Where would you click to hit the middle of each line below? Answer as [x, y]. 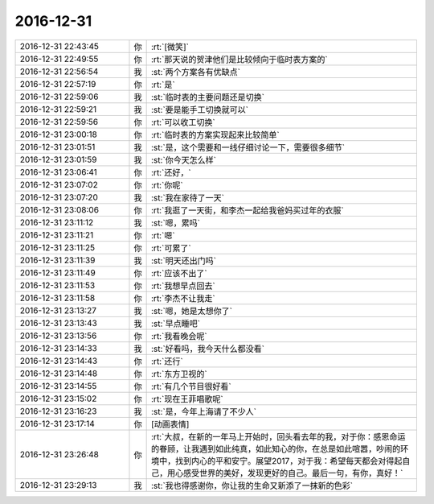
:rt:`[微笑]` [170, 47]
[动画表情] [170, 424]
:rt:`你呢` [168, 185]
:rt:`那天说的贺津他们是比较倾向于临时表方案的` [240, 59]
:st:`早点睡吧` [176, 324]
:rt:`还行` [168, 361]
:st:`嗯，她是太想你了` [192, 311]
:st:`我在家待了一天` [188, 197]
